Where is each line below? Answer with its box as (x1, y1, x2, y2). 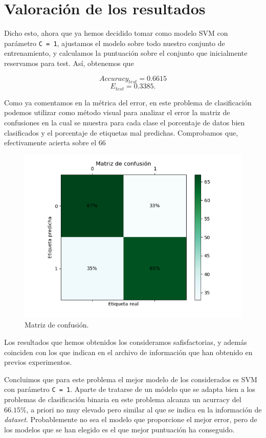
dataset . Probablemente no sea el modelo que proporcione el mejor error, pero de (4, 414, 257, 425)
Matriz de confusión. (25, 319, 89, 330)
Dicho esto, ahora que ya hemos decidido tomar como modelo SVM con (4, 28, 228, 38)
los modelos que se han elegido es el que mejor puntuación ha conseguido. (4, 424, 235, 434)
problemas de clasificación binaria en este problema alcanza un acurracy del (4, 394, 241, 404)
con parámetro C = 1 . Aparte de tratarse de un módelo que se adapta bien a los (4, 384, 255, 395)
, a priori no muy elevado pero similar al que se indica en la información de (26, 404, 262, 414)
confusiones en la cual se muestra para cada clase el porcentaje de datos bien (4, 117, 245, 127)
